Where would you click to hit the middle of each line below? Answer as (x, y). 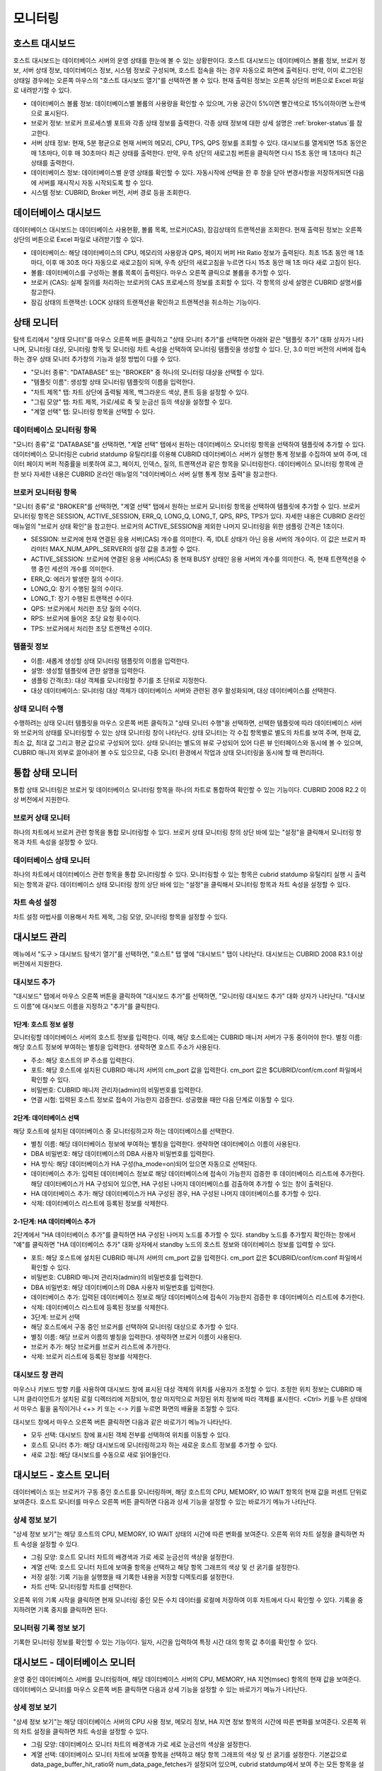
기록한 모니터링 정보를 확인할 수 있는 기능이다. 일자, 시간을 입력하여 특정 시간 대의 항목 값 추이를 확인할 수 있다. (166, 1642)
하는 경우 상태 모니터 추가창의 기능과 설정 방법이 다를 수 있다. (97, 359)
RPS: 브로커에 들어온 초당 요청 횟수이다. (86, 618)
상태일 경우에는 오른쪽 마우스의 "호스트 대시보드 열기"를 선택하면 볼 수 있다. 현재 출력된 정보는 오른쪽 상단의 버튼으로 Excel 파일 (189, 80)
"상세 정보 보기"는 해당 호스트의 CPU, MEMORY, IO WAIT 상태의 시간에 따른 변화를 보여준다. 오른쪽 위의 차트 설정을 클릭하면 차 (189, 1534)
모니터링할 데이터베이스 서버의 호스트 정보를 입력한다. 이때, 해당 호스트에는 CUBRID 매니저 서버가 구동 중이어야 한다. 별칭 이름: (187, 1037)
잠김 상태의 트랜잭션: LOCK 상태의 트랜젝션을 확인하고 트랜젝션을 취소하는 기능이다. (146, 302)
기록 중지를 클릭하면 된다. (73, 1610)
